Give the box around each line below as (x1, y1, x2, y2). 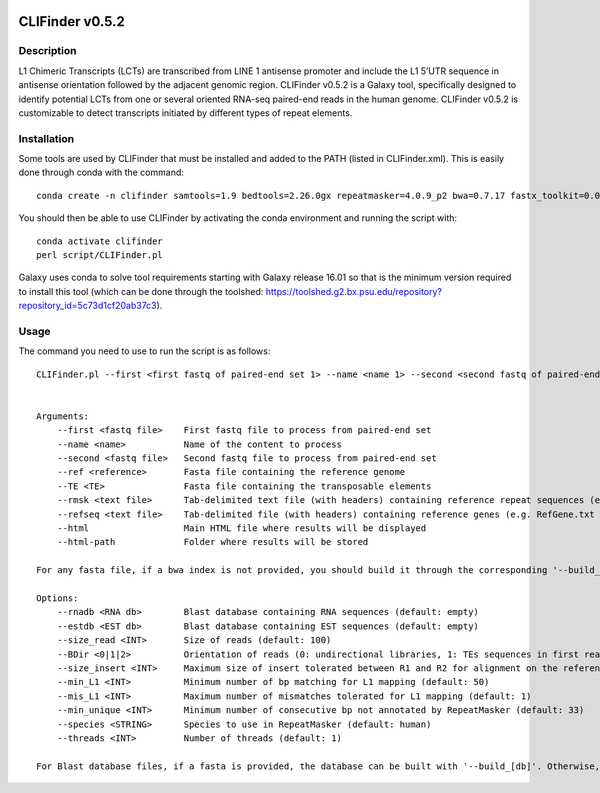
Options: (36, 592, 79, 604)
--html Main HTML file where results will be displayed (56, 523, 427, 534)
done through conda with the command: (18, 166, 185, 179)
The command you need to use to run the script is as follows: (18, 345, 271, 357)
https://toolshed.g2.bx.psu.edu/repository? (265, 285, 443, 297)
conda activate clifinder (36, 235, 164, 247)
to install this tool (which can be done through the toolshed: (18, 285, 264, 297)
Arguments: (36, 410, 90, 422)
